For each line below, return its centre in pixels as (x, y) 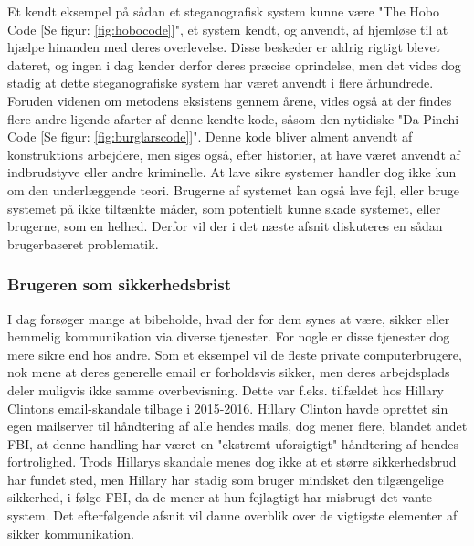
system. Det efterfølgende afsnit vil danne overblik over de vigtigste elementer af (232, 515)
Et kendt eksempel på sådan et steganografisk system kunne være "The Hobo (223, 11)
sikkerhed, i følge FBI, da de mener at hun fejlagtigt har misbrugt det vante (220, 497)
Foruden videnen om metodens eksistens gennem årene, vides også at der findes (230, 100)
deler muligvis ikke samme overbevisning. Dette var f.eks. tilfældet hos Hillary (226, 389)
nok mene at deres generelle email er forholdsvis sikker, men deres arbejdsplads (229, 372)
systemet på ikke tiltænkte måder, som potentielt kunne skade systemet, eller (224, 208)
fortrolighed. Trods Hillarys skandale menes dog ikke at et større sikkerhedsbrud (232, 462)
